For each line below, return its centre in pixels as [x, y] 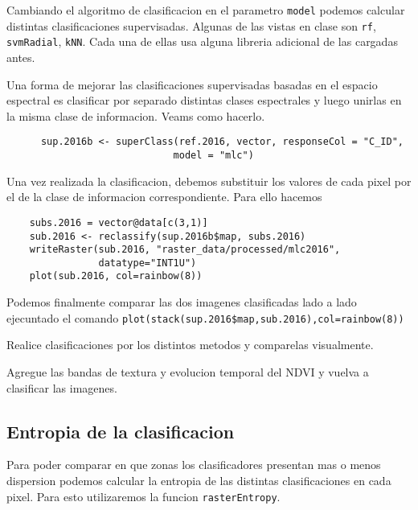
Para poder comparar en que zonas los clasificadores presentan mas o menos [194, 465]
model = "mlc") [213, 155]
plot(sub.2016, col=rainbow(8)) [116, 276]
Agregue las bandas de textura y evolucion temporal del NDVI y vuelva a [188, 371]
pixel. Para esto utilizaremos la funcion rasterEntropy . [143, 496]
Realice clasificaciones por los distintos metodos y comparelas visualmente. [190, 345]
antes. [21, 57]
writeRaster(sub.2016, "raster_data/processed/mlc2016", [185, 250]
